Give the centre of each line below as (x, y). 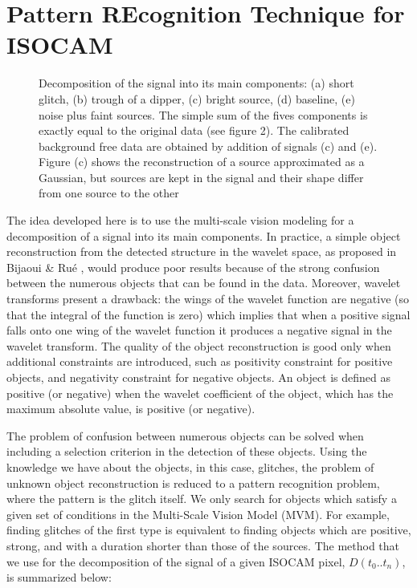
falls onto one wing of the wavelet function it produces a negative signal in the (199, 330)
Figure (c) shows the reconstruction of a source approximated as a (202, 162)
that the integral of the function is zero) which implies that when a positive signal (208, 314)
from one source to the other (109, 193)
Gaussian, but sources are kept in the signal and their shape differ (201, 177)
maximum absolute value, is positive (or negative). (131, 409)
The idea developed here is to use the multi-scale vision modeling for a (180, 220)
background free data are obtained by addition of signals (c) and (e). (208, 146)
